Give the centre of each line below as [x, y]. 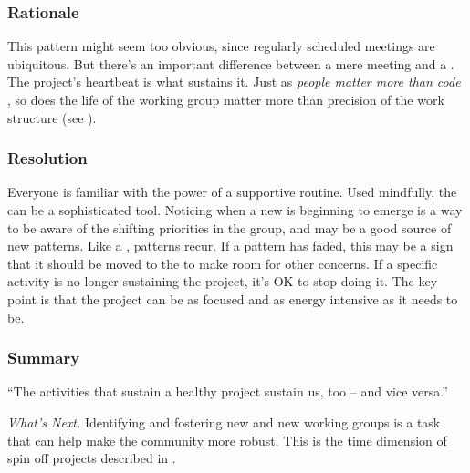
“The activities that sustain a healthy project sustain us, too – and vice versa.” [228, 391]
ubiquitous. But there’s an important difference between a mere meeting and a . [231, 63]
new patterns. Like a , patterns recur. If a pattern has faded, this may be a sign [230, 246]
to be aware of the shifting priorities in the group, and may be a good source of [230, 227]
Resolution [47, 158]
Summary [44, 358]
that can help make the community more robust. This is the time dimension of [227, 440]
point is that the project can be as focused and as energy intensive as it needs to [233, 298]
